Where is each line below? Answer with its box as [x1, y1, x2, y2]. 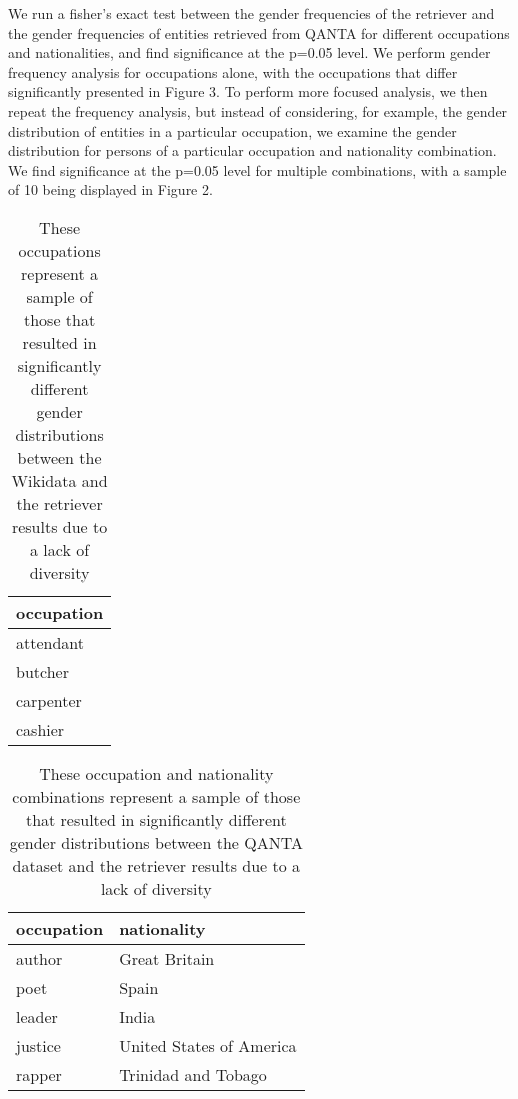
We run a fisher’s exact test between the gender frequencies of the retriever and [8, 3, 495, 23]
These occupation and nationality [39, 761, 274, 785]
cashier [16, 717, 65, 741]
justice [16, 1033, 61, 1057]
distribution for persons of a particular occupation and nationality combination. [8, 140, 497, 161]
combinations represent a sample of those [12, 784, 301, 808]
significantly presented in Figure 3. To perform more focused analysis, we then [8, 81, 488, 102]
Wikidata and [11, 468, 108, 492]
